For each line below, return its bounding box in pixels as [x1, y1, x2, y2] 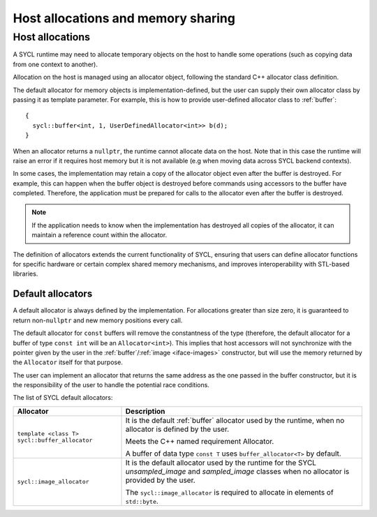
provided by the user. [125, 475, 195, 485]
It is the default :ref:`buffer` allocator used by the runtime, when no [125, 415, 345, 425]
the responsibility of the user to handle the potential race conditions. [13, 381, 209, 389]
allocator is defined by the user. [125, 424, 230, 434]
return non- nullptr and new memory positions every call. [13, 316, 183, 324]
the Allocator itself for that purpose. [13, 358, 124, 366]
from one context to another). [13, 60, 98, 68]
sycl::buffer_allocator [17, 436, 93, 444]
